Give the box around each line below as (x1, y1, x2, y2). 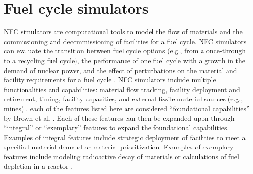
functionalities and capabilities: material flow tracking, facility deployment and (4, 84, 240, 94)
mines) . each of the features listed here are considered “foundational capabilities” (4, 103, 250, 113)
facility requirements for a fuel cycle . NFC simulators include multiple (4, 75, 216, 85)
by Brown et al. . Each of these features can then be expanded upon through (4, 113, 235, 123)
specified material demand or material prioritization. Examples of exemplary (4, 142, 234, 152)
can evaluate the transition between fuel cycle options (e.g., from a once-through (4, 46, 246, 56)
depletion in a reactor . (4, 161, 73, 171)
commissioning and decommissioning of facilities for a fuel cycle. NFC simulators (4, 36, 247, 46)
